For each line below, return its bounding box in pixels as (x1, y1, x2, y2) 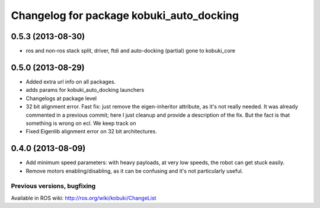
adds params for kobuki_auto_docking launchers (25, 87, 145, 94)
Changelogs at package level (25, 95, 97, 102)
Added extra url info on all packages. (25, 78, 116, 85)
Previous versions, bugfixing (11, 182, 96, 190)
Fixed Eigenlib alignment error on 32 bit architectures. (25, 128, 157, 135)
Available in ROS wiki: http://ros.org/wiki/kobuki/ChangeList (11, 194, 156, 201)
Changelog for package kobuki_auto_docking (11, 9, 239, 22)
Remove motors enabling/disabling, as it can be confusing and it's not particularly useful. (25, 167, 244, 174)
